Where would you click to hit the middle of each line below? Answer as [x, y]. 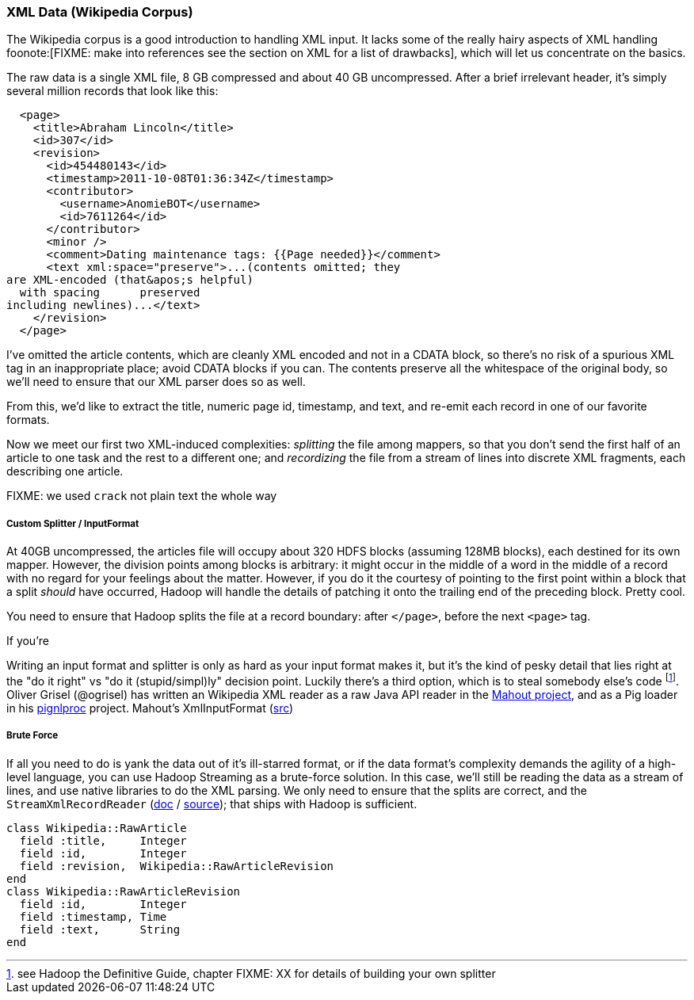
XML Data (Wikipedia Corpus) [100, 12]
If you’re [28, 641]
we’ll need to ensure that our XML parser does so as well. [156, 382]
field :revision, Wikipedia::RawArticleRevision [177, 866]
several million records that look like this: [112, 91]
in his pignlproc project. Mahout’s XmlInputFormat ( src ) [150, 708]
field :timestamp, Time [93, 916]
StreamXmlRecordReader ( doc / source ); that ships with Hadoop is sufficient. [212, 803]
